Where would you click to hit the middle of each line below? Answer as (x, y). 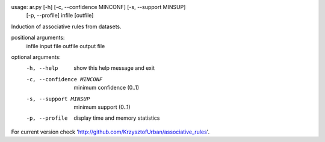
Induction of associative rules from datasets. (66, 26)
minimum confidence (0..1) (107, 88)
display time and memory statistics (117, 118)
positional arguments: (38, 38)
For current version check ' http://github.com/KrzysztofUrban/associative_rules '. (110, 132)
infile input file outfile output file (66, 46)
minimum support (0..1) (102, 107)
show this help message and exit (114, 68)
